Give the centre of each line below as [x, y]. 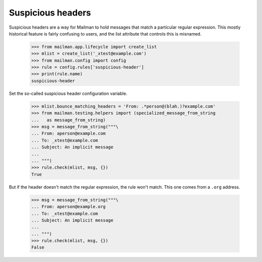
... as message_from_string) [69, 120]
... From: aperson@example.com [69, 133]
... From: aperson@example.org [69, 207]
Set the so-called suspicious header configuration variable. [68, 93]
